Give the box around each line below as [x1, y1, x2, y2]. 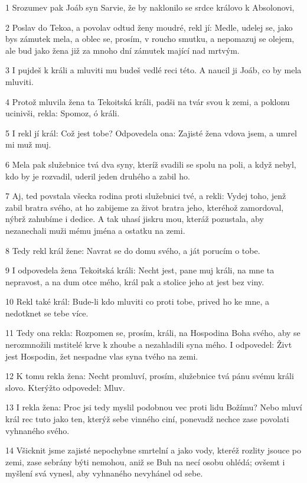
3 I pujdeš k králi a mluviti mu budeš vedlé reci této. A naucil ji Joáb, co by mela [5, 64, 302, 76]
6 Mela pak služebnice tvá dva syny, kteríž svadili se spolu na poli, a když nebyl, [5, 158, 296, 170]
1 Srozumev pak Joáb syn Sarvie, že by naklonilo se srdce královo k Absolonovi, [5, 1, 295, 13]
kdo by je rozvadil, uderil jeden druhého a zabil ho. [5, 169, 190, 182]
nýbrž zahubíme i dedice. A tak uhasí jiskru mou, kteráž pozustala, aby [5, 213, 264, 225]
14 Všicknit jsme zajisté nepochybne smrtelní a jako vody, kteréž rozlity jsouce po [5, 444, 301, 456]
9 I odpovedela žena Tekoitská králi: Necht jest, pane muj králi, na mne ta [5, 264, 275, 276]
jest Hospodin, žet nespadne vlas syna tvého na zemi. [5, 350, 198, 362]
